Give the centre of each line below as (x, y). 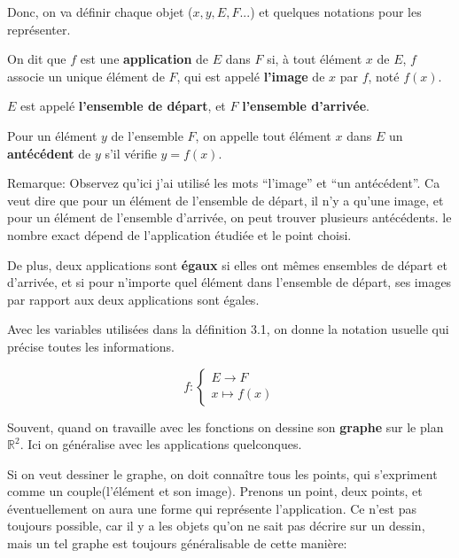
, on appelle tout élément (263, 135)
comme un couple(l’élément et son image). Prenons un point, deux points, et (215, 491)
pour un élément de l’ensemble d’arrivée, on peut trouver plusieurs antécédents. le (229, 217)
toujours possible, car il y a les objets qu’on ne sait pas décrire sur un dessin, (216, 526)
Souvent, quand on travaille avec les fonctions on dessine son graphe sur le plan (226, 426)
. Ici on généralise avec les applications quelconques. (161, 444)
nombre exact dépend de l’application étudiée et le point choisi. (179, 234)
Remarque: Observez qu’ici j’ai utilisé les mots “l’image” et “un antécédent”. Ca (224, 183)
